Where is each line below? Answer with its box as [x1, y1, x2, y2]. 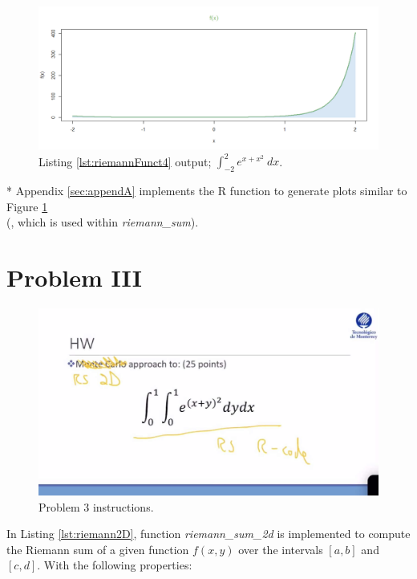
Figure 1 [6, 198, 48, 214]
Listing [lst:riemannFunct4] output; [38, 153, 212, 169]
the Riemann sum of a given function [6, 540, 189, 557]
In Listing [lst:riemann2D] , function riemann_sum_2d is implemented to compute [6, 525, 411, 542]
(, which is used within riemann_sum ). [6, 214, 199, 230]
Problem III [6, 260, 142, 293]
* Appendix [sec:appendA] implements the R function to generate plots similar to [6, 181, 407, 198]
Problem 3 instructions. [38, 498, 154, 515]
